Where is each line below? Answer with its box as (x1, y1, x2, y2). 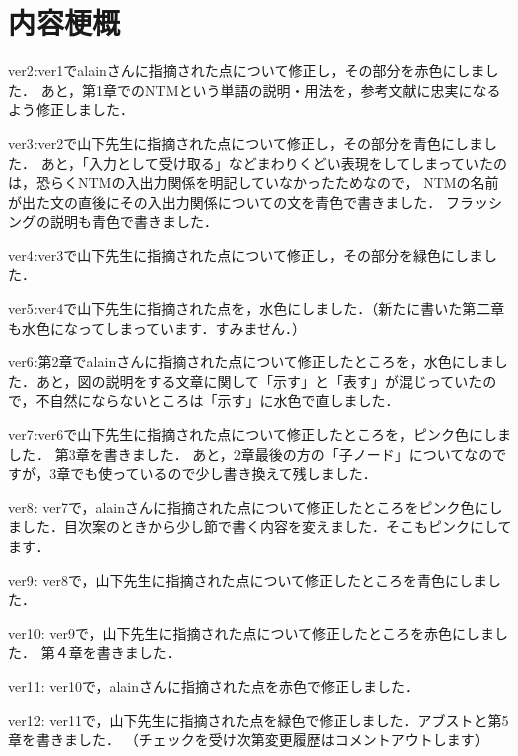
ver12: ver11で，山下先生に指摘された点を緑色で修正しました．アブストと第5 (8, 709, 509, 730)
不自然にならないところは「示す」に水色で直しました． (35, 390, 400, 411)
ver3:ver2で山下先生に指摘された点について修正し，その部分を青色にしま (8, 132, 483, 153)
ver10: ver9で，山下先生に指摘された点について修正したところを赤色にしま (8, 622, 494, 643)
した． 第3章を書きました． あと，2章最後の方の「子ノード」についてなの (8, 443, 493, 464)
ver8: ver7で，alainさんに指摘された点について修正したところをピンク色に (8, 496, 489, 517)
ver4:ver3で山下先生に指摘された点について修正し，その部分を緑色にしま (8, 244, 483, 265)
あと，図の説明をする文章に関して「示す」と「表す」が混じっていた (35, 370, 483, 391)
